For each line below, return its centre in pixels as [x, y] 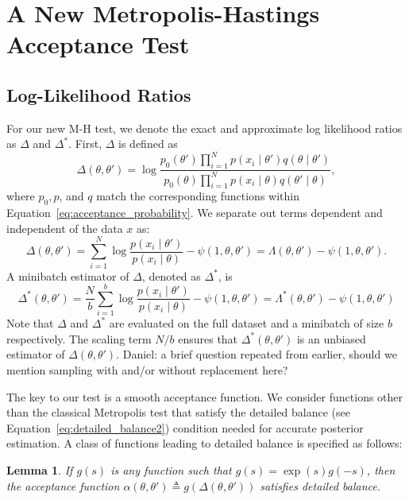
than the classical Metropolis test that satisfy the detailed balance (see [178, 412]
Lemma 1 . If [40, 470]
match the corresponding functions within [198, 196]
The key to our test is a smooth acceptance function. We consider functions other [205, 396]
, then [381, 470]
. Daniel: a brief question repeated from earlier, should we [257, 354]
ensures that [208, 338]
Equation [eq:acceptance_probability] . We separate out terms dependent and [195, 213]
